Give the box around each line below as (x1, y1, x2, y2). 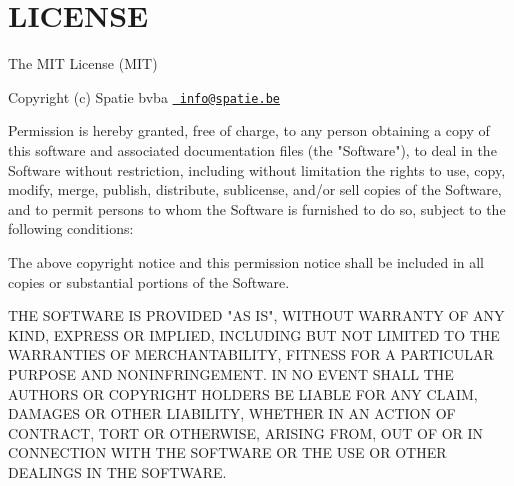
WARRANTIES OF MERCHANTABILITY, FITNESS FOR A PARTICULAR (8, 344, 494, 365)
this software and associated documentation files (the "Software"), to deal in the (8, 139, 497, 160)
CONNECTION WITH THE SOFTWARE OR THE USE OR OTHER (8, 442, 447, 463)
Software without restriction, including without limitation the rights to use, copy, (8, 159, 506, 180)
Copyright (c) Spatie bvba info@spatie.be (8, 86, 280, 107)
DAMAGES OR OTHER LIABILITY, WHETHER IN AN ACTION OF (8, 403, 456, 424)
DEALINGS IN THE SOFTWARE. (8, 461, 227, 482)
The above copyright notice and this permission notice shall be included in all (8, 251, 485, 272)
